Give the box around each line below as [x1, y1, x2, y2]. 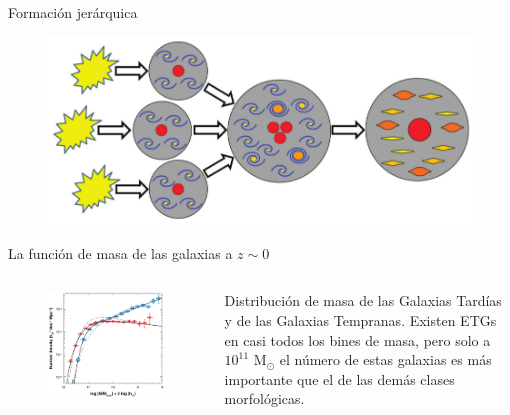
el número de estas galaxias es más [279, 349, 492, 370]
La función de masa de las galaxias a [8, 242, 233, 263]
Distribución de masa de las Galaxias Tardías [224, 290, 502, 311]
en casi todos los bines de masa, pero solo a [224, 329, 491, 350]
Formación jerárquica [8, 2, 138, 22]
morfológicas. [224, 388, 305, 409]
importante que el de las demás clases [224, 368, 455, 389]
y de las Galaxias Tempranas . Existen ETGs [224, 309, 497, 330]
